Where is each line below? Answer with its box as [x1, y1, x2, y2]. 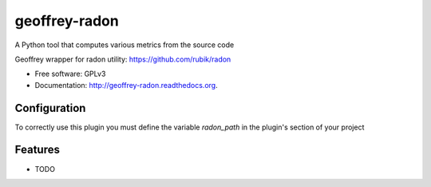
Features [14, 143, 60, 157]
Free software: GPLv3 [34, 69, 106, 79]
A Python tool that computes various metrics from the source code [14, 40, 235, 50]
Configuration [14, 101, 86, 115]
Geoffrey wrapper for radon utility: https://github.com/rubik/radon [14, 54, 231, 64]
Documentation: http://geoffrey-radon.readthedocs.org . [34, 80, 219, 90]
